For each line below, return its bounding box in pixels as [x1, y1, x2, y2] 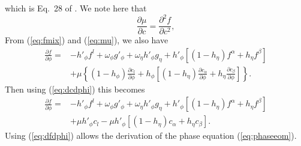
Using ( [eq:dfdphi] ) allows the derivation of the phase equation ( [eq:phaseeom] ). [5, 129, 297, 142]
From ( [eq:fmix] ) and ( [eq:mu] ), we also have [5, 34, 168, 46]
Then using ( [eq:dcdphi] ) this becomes [5, 82, 145, 95]
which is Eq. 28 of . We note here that [5, 2, 147, 14]
